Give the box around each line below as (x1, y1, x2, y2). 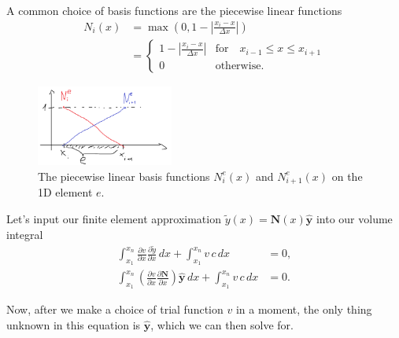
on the (331, 167, 363, 184)
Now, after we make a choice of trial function (6, 301, 224, 318)
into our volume (316, 210, 393, 226)
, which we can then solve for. (150, 317, 294, 333)
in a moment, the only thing (235, 301, 372, 318)
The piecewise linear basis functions (38, 167, 210, 184)
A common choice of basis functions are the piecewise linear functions (6, 2, 342, 18)
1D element (38, 184, 93, 200)
